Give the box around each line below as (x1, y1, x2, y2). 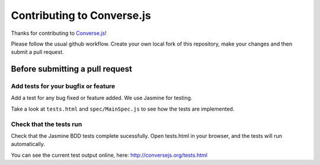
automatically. (11, 141, 46, 148)
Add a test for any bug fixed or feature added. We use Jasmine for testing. (11, 95, 193, 102)
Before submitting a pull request (11, 64, 133, 74)
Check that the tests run (11, 120, 82, 128)
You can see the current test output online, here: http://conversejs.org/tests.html (11, 151, 207, 158)
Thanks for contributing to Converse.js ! (11, 30, 107, 37)
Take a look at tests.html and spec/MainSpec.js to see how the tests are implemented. (11, 105, 235, 112)
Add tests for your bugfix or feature (11, 82, 116, 90)
